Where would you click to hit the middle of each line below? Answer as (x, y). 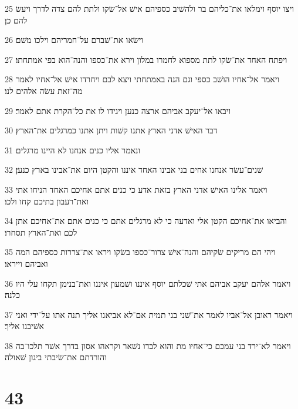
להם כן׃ (16, 20)
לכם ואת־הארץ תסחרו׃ (41, 232)
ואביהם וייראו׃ (26, 263)
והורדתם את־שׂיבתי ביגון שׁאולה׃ (56, 357)
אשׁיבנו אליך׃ (25, 326)
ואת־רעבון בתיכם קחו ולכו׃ (47, 201)
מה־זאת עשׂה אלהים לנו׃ (44, 90)
